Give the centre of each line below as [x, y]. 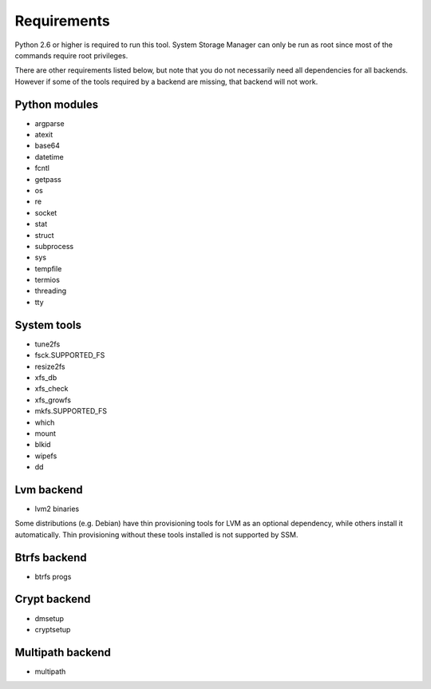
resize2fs [50, 366]
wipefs [46, 456]
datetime [49, 156]
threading [51, 291]
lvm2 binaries [57, 509]
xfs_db [46, 377]
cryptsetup [53, 629]
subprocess [54, 246]
